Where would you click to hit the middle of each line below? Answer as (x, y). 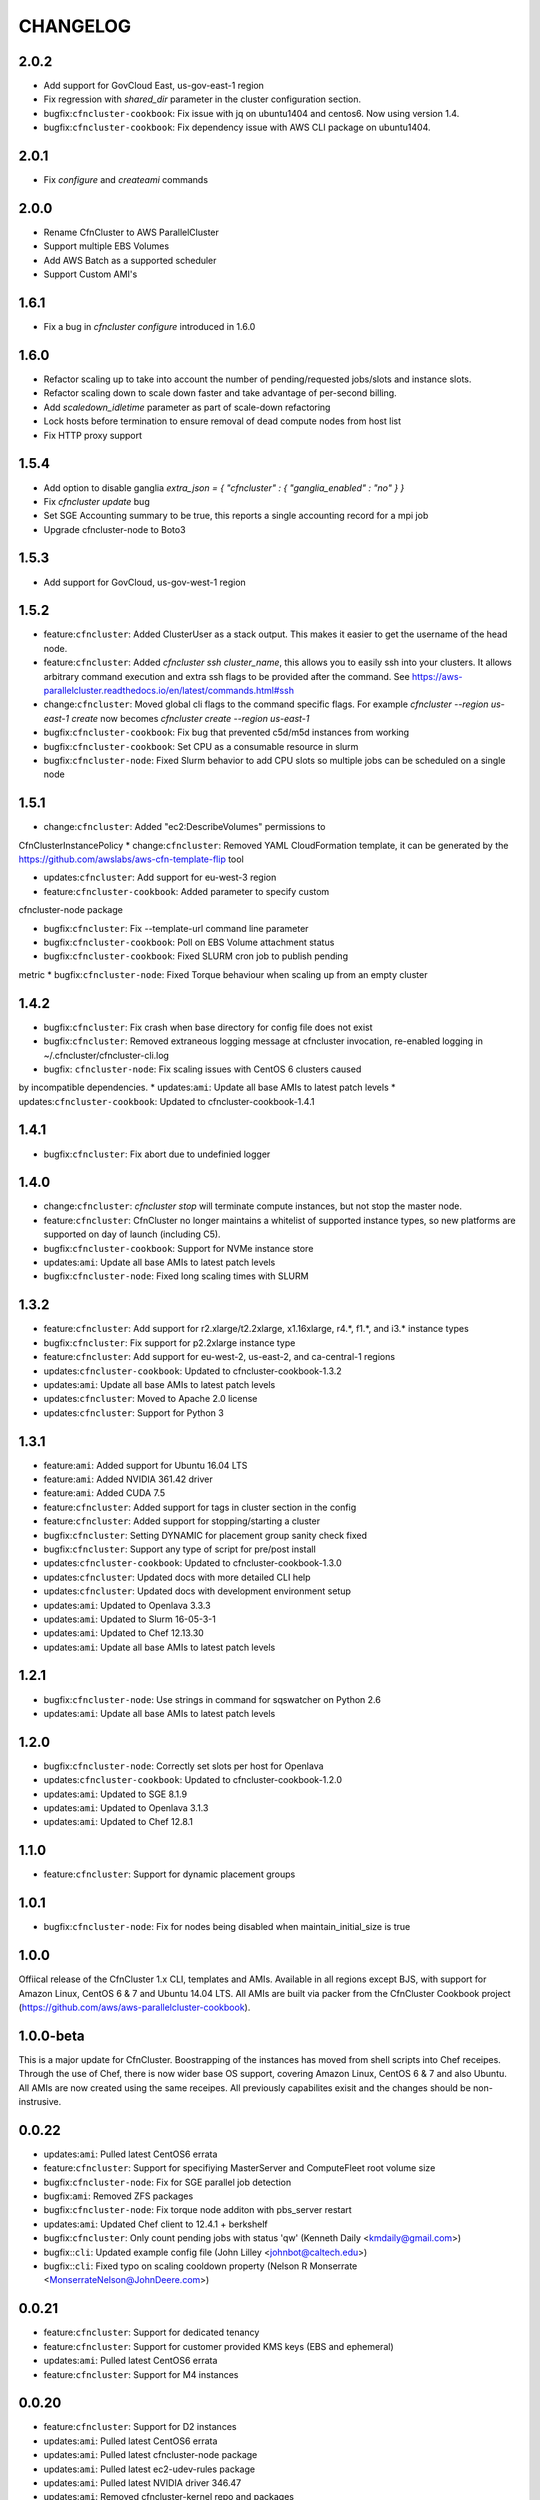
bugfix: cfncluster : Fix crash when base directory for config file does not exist (208, 1027)
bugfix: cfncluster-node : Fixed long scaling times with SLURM (176, 1276)
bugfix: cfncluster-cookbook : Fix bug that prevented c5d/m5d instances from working (226, 732)
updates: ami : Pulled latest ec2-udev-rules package (149, 2469)
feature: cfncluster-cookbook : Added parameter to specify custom (186, 891)
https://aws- (437, 676)
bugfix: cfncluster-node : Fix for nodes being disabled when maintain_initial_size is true (227, 1927)
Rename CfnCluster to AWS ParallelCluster (131, 232)
